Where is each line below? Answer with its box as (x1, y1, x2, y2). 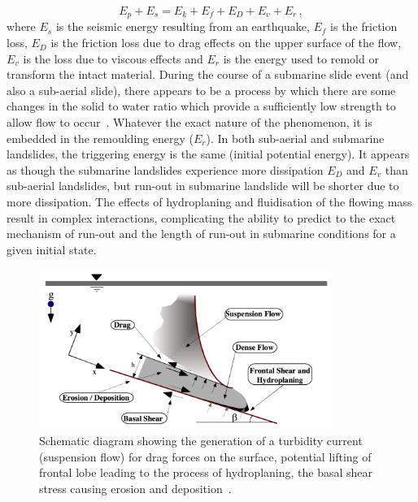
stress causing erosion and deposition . (39, 479, 232, 496)
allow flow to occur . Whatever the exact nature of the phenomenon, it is (7, 114, 372, 131)
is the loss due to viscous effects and (23, 50, 203, 67)
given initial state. (7, 240, 97, 257)
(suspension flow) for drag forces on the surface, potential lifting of (39, 448, 372, 465)
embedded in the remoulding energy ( (7, 129, 194, 146)
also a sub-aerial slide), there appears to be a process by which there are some (7, 81, 396, 98)
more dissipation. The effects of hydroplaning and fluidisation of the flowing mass (7, 193, 412, 210)
